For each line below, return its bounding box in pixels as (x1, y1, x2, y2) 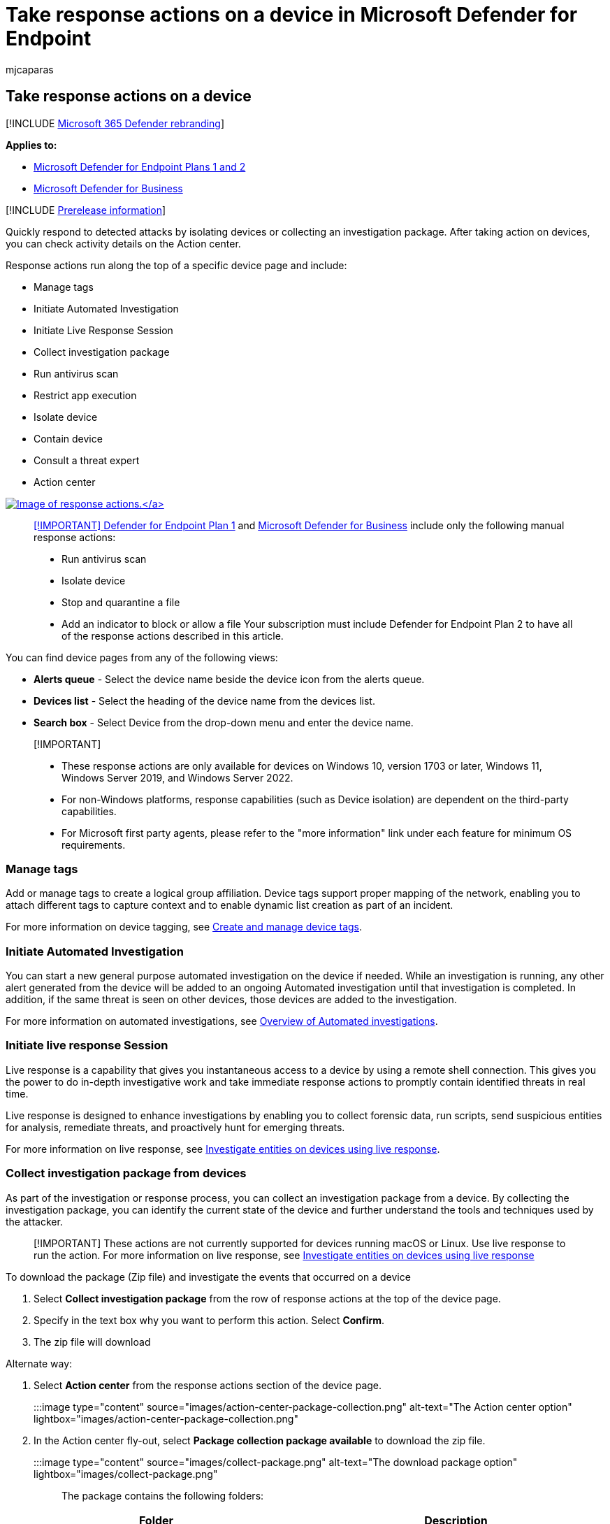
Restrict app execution (34, 389, 137, 401)
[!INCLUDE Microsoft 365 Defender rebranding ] (6, 117, 225, 129)
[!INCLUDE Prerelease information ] (6, 203, 166, 216)
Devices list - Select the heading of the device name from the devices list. (34, 694, 375, 707)
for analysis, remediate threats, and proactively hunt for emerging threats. (6, 1121, 345, 1133)
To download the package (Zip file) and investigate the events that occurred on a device (6, 1270, 411, 1283)
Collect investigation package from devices (6, 1166, 247, 1181)
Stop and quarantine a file (61, 596, 180, 608)
